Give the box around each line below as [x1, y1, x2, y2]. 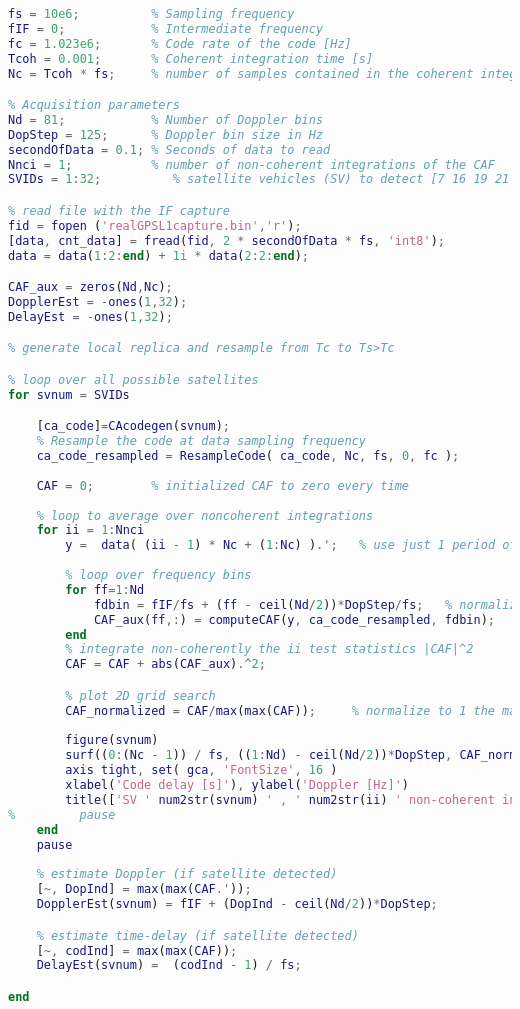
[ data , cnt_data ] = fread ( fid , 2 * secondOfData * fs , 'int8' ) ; [8, 233, 445, 248]
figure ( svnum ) [65, 733, 159, 748]
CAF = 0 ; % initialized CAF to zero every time [36, 478, 409, 493]
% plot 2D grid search [65, 688, 216, 703]
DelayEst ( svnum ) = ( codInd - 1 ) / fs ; [36, 958, 302, 973]
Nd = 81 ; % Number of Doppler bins [8, 112, 324, 127]
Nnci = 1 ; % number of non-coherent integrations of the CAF [8, 157, 495, 172]
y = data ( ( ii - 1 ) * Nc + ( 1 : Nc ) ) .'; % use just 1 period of [65, 538, 517, 553]
